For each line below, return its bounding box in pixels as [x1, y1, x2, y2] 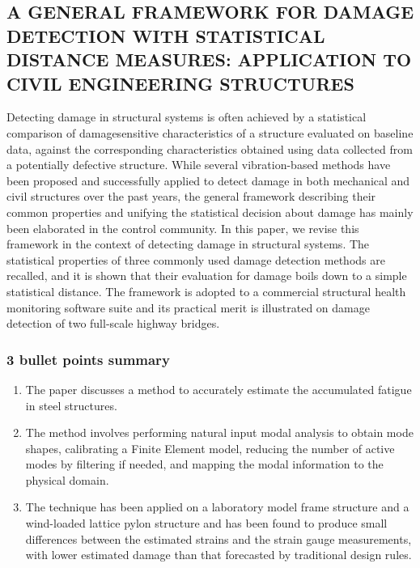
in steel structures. [25, 396, 117, 413]
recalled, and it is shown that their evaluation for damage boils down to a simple [6, 267, 407, 284]
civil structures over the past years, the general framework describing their [6, 188, 376, 205]
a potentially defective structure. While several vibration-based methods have [6, 156, 391, 173]
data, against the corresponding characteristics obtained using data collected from [6, 140, 413, 157]
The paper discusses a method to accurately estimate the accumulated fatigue [25, 380, 412, 397]
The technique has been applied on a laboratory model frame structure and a [25, 498, 409, 515]
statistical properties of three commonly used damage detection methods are [6, 251, 385, 268]
